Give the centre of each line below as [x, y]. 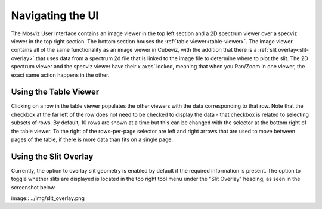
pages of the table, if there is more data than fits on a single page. [92, 139]
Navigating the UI [55, 15]
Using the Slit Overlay [52, 156]
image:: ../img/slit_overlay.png [48, 198]
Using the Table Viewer [55, 92]
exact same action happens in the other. [60, 75]
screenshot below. [34, 187]
